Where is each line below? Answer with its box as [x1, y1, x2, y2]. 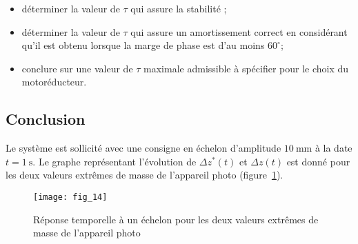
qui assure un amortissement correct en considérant [130, 24, 348, 39]
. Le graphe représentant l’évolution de [32, 154, 197, 168]
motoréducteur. [21, 74, 87, 89]
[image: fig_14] [33, 192, 108, 202]
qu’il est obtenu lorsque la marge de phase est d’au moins [21, 38, 265, 52]
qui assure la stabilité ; [130, 1, 227, 15]
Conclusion [6, 108, 86, 130]
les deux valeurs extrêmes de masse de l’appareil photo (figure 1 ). [6, 167, 284, 182]
